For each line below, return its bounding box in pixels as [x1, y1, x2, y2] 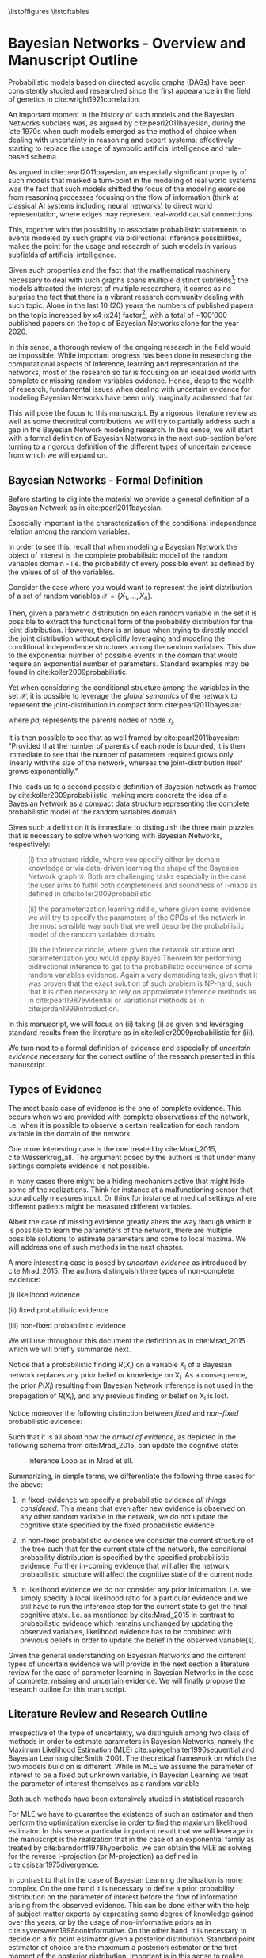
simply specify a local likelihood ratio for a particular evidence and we [19, 1593, 248, 1603]
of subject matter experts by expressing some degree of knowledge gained [8, 1909, 254, 1918]
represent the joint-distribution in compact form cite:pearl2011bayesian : [8, 699, 241, 709]
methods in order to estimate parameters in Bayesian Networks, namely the [8, 1737, 255, 1746]
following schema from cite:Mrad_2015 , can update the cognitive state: [8, 1440, 240, 1450]
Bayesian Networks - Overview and [8, 35, 246, 52]
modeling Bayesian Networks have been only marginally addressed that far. [8, 393, 255, 403]
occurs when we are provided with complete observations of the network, [8, 1112, 250, 1121]
